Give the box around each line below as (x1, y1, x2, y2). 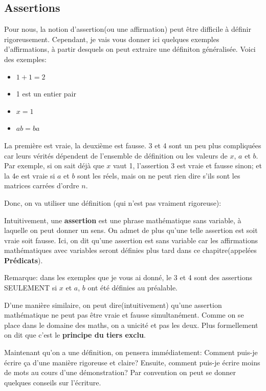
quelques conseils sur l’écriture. (4, 377, 101, 387)
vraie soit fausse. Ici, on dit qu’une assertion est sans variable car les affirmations (4, 234, 258, 245)
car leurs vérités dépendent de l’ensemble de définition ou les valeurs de (4, 150, 228, 161)
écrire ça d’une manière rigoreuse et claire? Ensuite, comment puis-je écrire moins (4, 357, 260, 367)
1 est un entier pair (16, 88, 77, 99)
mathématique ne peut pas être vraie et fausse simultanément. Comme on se (4, 309, 244, 320)
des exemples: (4, 53, 47, 64)
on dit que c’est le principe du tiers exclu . (4, 329, 146, 340)
